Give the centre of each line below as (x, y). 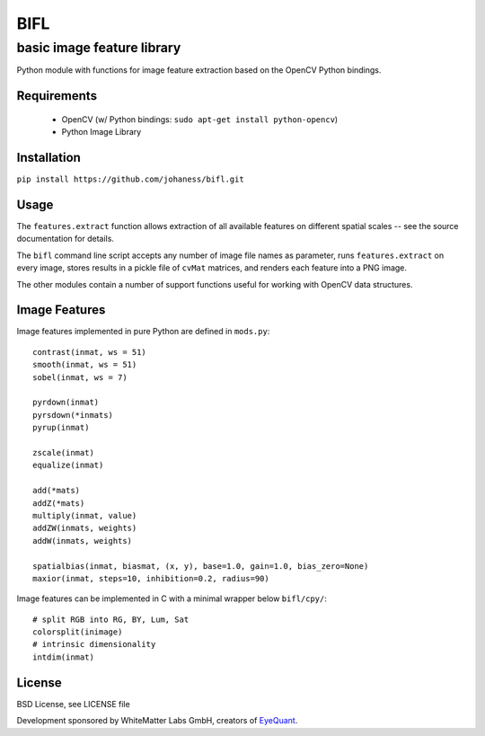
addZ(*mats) (59, 503)
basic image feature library (99, 48)
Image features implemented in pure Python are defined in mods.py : (143, 332)
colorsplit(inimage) (78, 632)
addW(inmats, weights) (83, 541)
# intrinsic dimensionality (94, 644)
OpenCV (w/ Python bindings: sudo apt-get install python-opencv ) (200, 119)
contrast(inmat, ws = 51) (90, 352)
